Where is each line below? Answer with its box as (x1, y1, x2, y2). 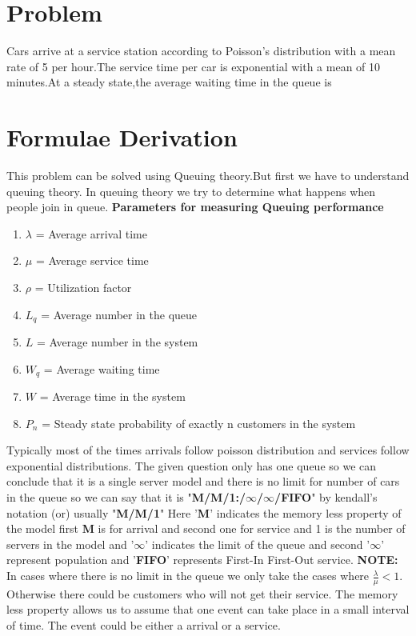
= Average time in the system (39, 388, 186, 405)
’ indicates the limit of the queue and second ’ (145, 535, 370, 552)
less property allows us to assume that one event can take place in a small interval (6, 601, 410, 618)
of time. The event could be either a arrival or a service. (6, 617, 281, 634)
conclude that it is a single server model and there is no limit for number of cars (6, 473, 400, 490)
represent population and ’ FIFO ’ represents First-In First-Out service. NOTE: (6, 551, 398, 568)
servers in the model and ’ (6, 535, 134, 552)
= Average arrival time (35, 225, 147, 242)
